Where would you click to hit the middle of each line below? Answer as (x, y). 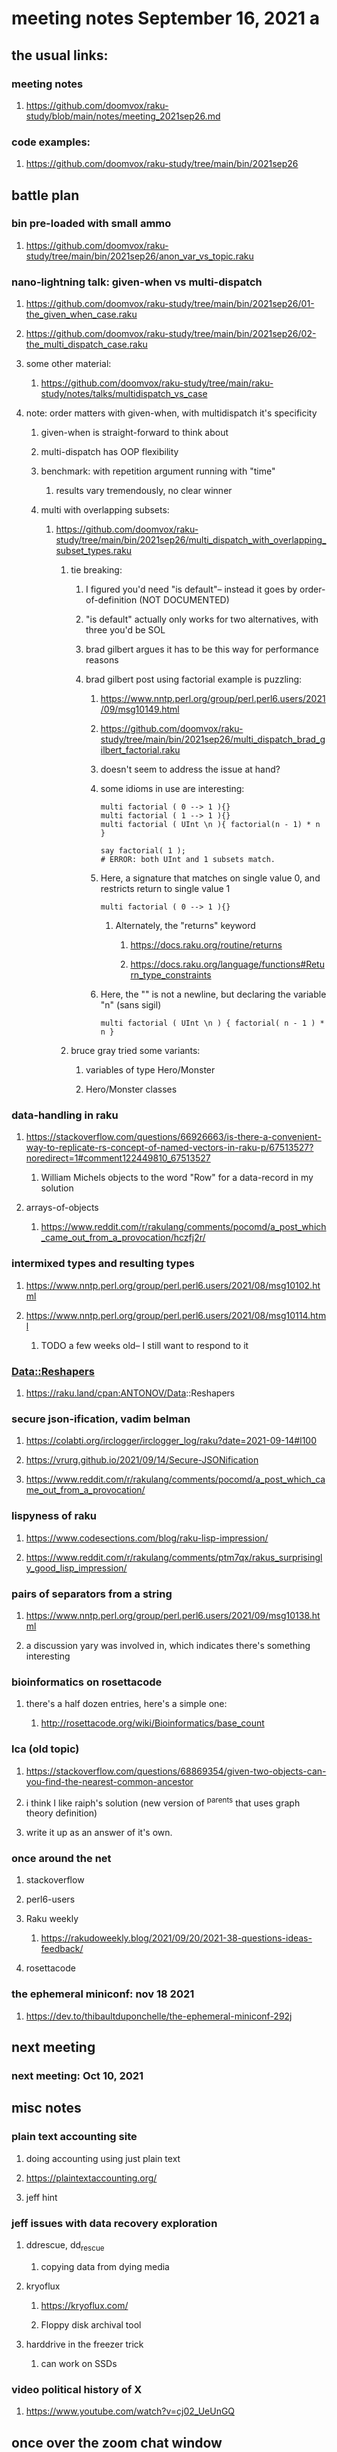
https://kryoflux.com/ (84, 2305)
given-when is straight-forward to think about (134, 433)
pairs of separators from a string (92, 1594)
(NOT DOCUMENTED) (184, 600)
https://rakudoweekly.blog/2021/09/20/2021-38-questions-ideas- (176, 1938)
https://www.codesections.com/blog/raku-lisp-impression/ (147, 1538)
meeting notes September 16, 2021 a (165, 18)
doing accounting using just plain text (103, 2158)
